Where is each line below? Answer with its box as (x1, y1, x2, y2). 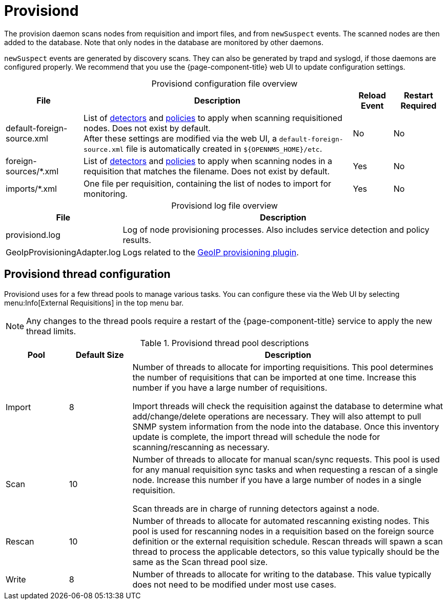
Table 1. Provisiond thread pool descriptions (140, 337, 309, 348)
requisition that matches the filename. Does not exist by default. (84, 166, 330, 176)
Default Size (75, 349, 124, 360)
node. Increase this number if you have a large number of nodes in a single (132, 474, 421, 485)
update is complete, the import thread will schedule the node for (132, 431, 380, 442)
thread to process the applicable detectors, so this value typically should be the (132, 546, 440, 557)
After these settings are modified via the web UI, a (84, 133, 277, 144)
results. (123, 234, 151, 245)
